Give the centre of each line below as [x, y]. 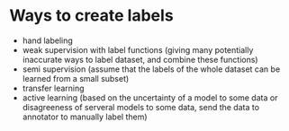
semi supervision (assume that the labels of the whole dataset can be [151, 69]
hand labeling [48, 40]
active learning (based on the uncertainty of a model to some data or [150, 97]
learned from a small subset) [76, 78]
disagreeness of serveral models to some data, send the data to [140, 107]
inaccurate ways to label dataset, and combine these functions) [140, 59]
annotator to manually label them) [85, 117]
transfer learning [53, 88]
